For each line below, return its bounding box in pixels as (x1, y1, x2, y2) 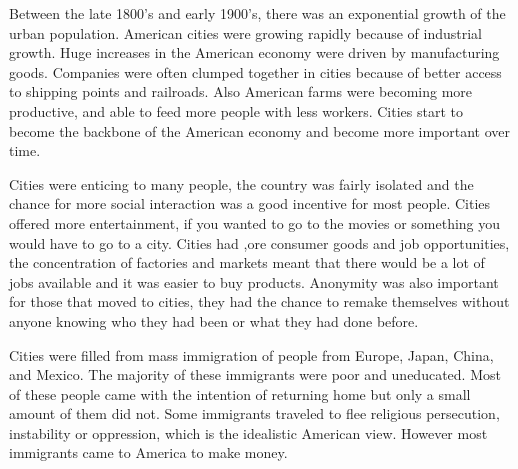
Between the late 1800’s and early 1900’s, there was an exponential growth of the (9, 3, 506, 23)
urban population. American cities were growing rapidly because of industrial (9, 22, 483, 43)
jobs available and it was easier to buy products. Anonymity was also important (9, 271, 499, 292)
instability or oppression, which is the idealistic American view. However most (9, 422, 488, 443)
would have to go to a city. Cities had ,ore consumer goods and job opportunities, (9, 232, 510, 253)
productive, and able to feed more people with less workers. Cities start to (9, 100, 463, 121)
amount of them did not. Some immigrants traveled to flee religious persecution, (9, 403, 500, 424)
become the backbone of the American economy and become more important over (9, 120, 510, 141)
